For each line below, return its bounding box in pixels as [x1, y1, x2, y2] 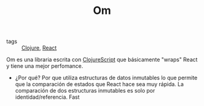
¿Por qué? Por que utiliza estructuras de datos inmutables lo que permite [15, 74, 198, 82]
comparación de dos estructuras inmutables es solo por [15, 87, 155, 94]
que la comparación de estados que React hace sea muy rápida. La [15, 81, 184, 88]
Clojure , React [21, 44, 57, 51]
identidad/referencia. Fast [15, 93, 80, 101]
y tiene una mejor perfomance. [6, 62, 84, 70]
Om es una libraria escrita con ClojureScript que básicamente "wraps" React [6, 56, 198, 64]
